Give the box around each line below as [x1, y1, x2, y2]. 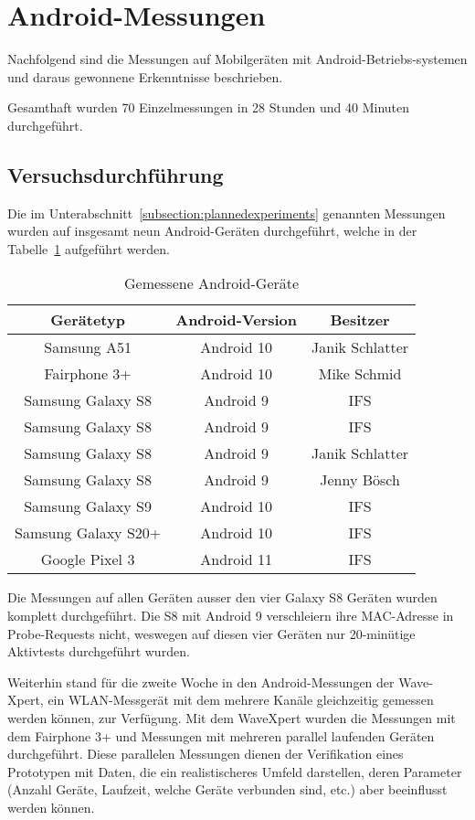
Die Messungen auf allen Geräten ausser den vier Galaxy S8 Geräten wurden [7, 588, 438, 607]
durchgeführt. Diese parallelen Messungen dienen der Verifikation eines [7, 744, 404, 763]
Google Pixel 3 [40, 548, 135, 570]
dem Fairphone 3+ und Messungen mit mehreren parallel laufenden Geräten [7, 726, 435, 745]
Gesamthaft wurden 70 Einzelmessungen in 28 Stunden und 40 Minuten [7, 98, 410, 117]
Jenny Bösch [320, 469, 400, 491]
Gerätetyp [50, 309, 125, 331]
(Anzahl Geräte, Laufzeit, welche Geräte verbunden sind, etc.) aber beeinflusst [7, 780, 448, 799]
